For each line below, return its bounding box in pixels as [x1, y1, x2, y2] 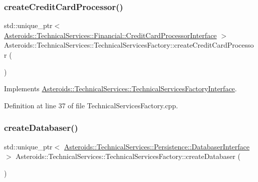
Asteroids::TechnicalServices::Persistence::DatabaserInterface [64, 141, 250, 151]
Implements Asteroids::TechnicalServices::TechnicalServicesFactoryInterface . [4, 83, 237, 94]
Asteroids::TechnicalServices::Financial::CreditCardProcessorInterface [4, 30, 217, 40]
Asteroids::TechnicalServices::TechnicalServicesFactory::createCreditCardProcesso [4, 40, 254, 50]
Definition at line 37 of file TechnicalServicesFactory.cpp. [4, 100, 178, 110]
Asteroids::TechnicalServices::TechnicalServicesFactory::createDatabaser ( [16, 151, 240, 161]
